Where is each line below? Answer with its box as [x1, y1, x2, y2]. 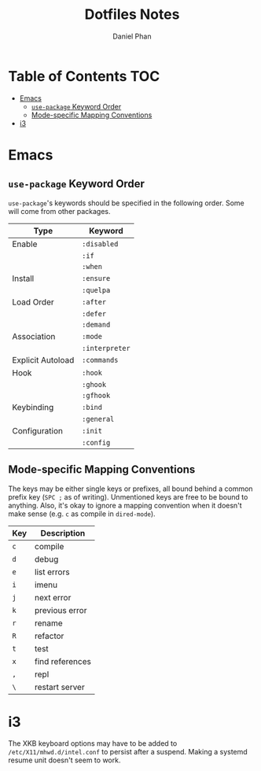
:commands [82, 356, 119, 364]
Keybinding [12, 401, 54, 412]
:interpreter [82, 344, 131, 352]
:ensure [82, 274, 111, 282]
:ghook [82, 380, 107, 389]
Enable [12, 238, 38, 249]
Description [40, 527, 86, 538]
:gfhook [82, 391, 111, 400]
